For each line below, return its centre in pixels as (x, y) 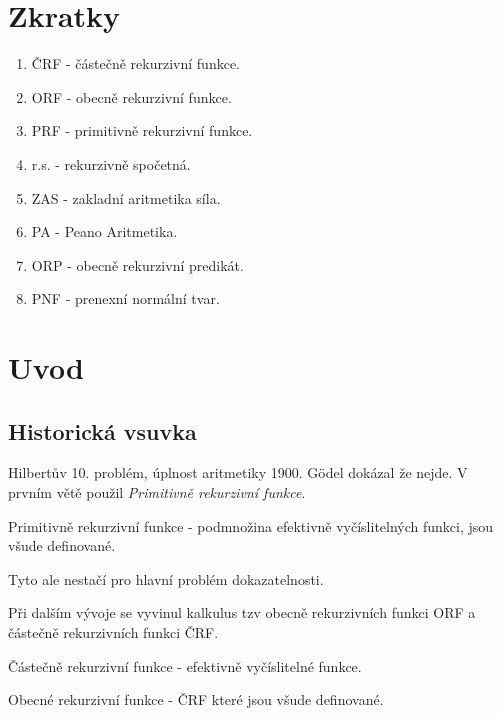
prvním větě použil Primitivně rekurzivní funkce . (157, 492)
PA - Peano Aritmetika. (104, 231)
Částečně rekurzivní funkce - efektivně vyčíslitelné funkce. (185, 665)
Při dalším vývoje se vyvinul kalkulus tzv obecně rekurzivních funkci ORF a (242, 612)
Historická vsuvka (102, 430)
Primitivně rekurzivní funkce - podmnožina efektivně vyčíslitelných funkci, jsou (251, 525)
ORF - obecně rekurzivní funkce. (131, 96)
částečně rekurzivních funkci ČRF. (113, 632)
